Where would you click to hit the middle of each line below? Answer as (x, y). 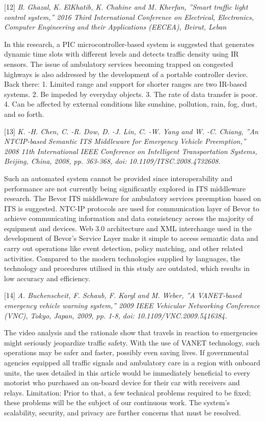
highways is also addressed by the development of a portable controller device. (126, 74)
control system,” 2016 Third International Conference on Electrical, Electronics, (129, 17)
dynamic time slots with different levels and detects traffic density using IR (122, 54)
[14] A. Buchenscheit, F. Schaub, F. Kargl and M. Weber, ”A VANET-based (123, 295)
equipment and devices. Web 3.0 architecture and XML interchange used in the (128, 228)
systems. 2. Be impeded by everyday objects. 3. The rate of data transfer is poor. (131, 94)
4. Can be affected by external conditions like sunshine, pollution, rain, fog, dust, (131, 104)
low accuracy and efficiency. (47, 278)
